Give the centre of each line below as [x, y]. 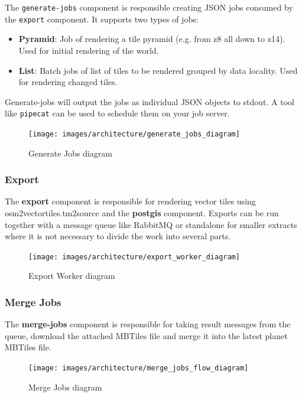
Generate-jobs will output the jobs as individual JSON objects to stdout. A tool [150, 101]
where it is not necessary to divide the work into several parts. [118, 236]
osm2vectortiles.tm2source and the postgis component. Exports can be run [142, 213]
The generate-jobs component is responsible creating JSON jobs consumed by [149, 7]
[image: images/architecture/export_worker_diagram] [134, 257]
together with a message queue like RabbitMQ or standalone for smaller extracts [151, 224]
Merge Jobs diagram [65, 387]
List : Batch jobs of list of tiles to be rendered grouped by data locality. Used [158, 70]
